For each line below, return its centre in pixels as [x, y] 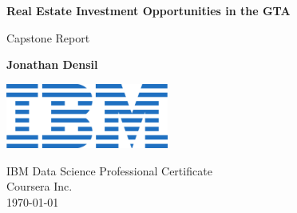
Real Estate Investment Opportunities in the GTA [148, 10]
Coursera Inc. [40, 186]
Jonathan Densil [52, 64]
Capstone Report [48, 37]
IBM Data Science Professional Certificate [109, 170]
